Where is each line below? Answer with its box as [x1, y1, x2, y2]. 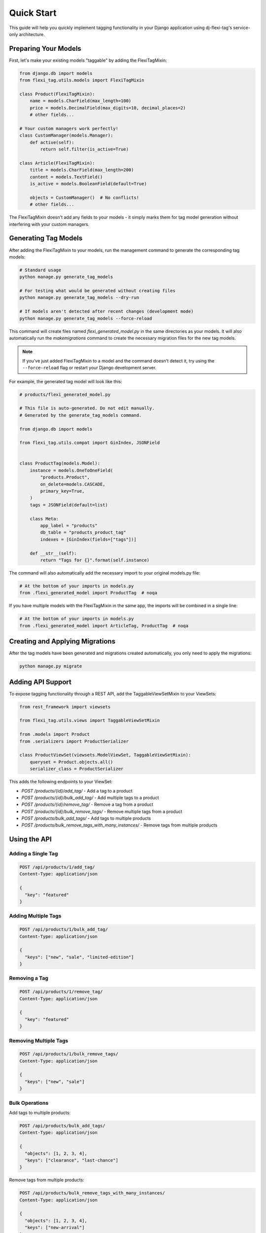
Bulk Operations [9, 1099, 49, 1106]
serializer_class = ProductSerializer [30, 766, 124, 772]
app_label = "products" [40, 523, 98, 528]
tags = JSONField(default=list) [30, 502, 108, 508]
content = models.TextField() [30, 174, 103, 180]
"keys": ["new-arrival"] [25, 1225, 85, 1231]
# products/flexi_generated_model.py [19, 392, 111, 397]
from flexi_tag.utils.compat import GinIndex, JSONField [19, 440, 160, 446]
